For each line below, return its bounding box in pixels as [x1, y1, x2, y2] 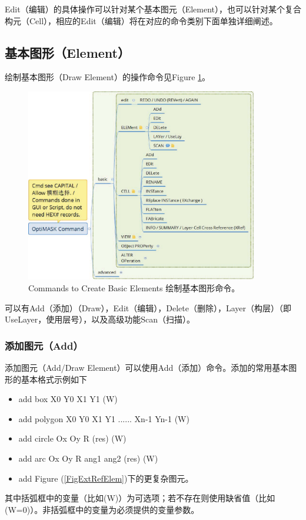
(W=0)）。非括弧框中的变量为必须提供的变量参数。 [5, 503, 199, 515]
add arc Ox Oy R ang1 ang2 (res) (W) [18, 452, 158, 465]
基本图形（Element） [5, 43, 130, 61]
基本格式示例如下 [21, 373, 87, 385]
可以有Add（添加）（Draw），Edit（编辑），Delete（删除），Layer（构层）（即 [5, 301, 291, 314]
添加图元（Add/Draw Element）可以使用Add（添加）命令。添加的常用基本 [5, 361, 289, 374]
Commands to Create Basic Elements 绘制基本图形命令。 [28, 282, 240, 294]
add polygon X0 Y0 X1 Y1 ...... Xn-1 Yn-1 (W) [18, 412, 189, 424]
